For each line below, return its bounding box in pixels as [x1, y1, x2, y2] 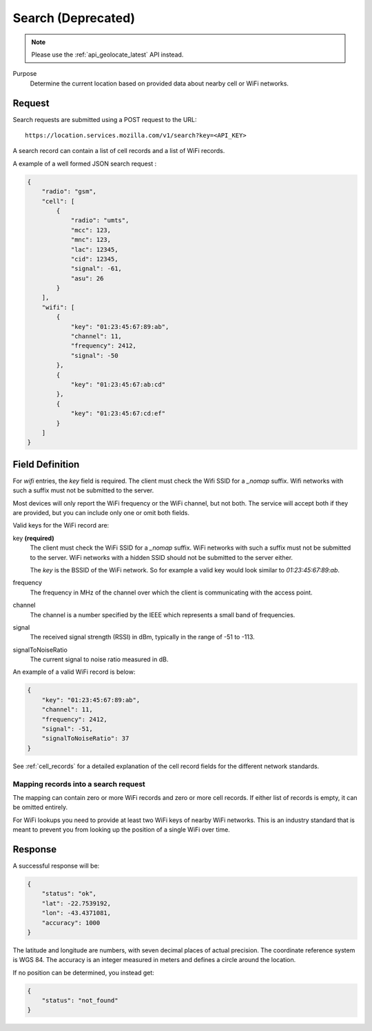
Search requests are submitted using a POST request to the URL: [12, 115, 197, 123]
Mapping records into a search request [12, 779, 146, 789]
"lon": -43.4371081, [41, 909, 112, 917]
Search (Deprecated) [12, 10, 136, 26]
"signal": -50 [70, 352, 118, 359]
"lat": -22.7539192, [41, 899, 112, 907]
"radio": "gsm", [41, 188, 96, 196]
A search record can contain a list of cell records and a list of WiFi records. [12, 147, 225, 155]
